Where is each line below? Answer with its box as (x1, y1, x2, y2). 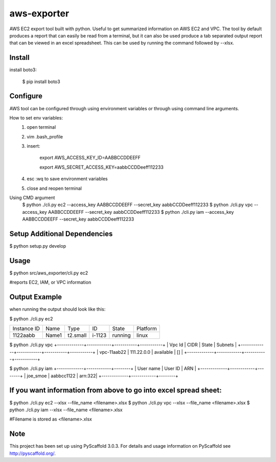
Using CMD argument (9, 195, 55, 201)
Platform (136, 325, 157, 332)
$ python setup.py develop (9, 243, 66, 249)
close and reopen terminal (27, 185, 82, 191)
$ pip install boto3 (22, 78, 61, 85)
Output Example (9, 293, 62, 302)
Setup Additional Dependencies (9, 230, 113, 238)
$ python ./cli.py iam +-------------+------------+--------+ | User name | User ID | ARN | (9, 366, 196, 372)
